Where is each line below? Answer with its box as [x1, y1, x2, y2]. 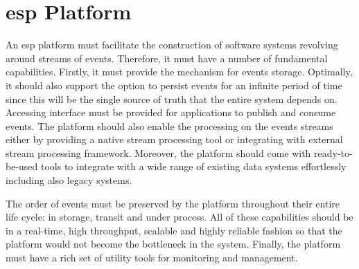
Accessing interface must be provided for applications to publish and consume [6, 105, 336, 120]
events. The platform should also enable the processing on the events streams [6, 118, 333, 133]
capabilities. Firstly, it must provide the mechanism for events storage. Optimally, [6, 64, 353, 79]
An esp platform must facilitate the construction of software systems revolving [6, 37, 338, 52]
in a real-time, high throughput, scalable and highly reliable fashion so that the [6, 223, 342, 237]
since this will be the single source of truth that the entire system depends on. [6, 91, 338, 106]
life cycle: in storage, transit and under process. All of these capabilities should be [6, 210, 353, 224]
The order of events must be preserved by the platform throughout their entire [6, 196, 340, 210]
